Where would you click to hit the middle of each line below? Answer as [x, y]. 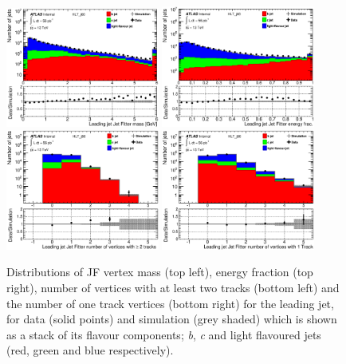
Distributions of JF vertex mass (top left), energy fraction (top [160, 272]
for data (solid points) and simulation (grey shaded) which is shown [172, 319]
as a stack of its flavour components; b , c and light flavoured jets [164, 334]
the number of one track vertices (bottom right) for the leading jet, [170, 303]
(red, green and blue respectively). [90, 350]
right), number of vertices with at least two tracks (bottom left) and [173, 287]
